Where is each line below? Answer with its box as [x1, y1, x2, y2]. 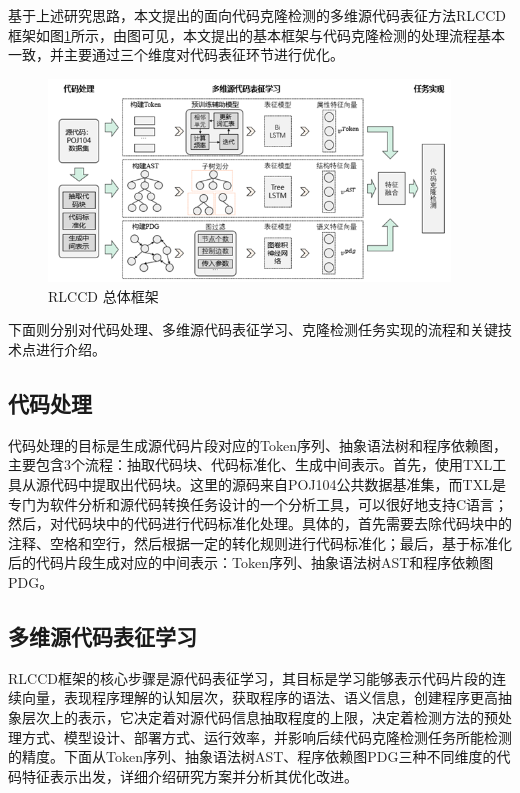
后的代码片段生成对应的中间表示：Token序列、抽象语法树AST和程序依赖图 [8, 552, 494, 573]
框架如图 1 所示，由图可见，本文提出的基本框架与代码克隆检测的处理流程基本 [8, 24, 505, 45]
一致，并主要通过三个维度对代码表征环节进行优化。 [8, 44, 344, 65]
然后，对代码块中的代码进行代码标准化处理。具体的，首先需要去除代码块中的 [8, 513, 512, 534]
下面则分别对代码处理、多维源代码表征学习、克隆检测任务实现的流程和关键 [8, 319, 498, 340]
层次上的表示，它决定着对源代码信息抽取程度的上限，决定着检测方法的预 [21, 706, 498, 727]
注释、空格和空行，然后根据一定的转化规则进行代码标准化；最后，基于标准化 [8, 532, 512, 553]
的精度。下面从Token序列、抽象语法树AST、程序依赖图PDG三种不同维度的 [8, 746, 497, 767]
